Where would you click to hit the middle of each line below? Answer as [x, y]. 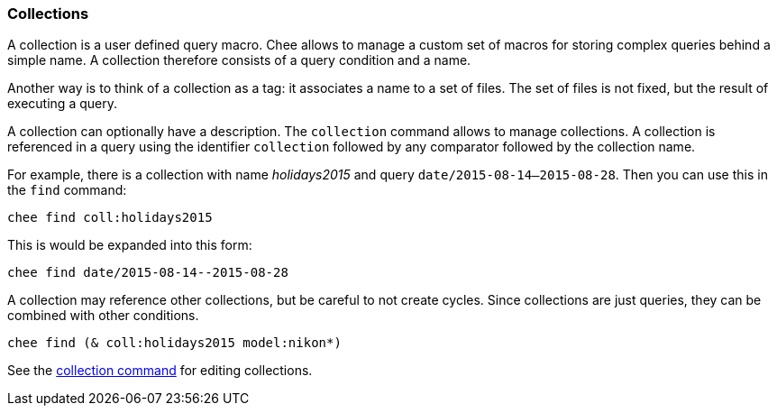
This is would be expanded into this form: [130, 245]
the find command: [67, 190]
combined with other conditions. [103, 316]
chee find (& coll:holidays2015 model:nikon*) [174, 343]
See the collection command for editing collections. [160, 371]
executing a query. [62, 104]
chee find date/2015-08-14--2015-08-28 [148, 273]
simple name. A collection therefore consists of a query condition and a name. [239, 60]
